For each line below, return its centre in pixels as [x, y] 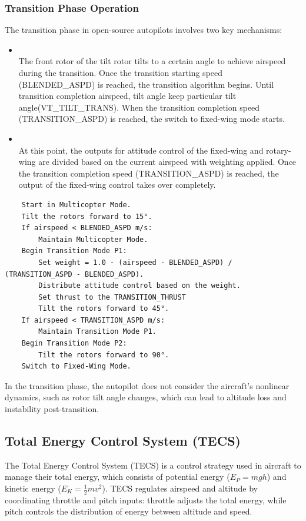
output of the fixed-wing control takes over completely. [117, 185]
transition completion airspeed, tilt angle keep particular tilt [127, 96]
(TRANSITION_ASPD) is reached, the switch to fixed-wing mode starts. [152, 119]
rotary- [279, 150]
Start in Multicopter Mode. [76, 205]
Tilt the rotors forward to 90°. [104, 355]
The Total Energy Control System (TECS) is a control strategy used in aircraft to [153, 465]
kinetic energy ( [33, 488]
